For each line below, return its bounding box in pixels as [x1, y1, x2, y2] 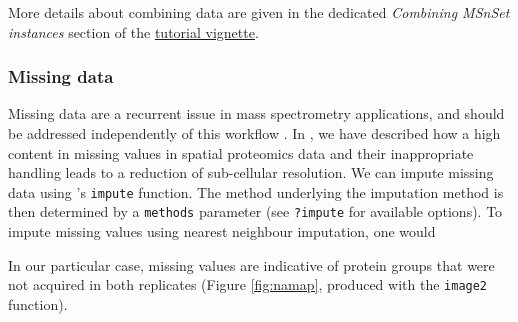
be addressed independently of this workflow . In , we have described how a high [8, 123, 501, 143]
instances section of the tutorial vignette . [8, 21, 259, 42]
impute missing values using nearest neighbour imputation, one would [8, 221, 436, 242]
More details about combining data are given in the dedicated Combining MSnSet [8, 2, 510, 22]
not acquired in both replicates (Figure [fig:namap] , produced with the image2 [8, 274, 488, 295]
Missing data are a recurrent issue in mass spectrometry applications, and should [8, 103, 505, 124]
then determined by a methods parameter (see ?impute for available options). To [8, 201, 503, 222]
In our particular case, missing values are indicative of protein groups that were [8, 254, 495, 275]
